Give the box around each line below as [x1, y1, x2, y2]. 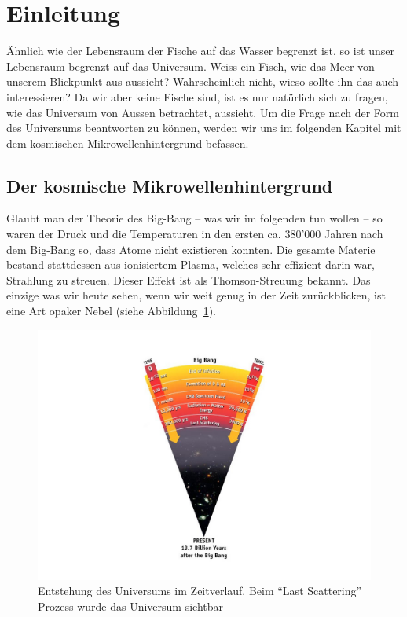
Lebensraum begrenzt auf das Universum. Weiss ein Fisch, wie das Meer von [6, 57, 375, 74]
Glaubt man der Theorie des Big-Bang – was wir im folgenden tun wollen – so [6, 210, 383, 226]
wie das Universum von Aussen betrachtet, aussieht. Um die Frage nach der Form [6, 104, 399, 120]
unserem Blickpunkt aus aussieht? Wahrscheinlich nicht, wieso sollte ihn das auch [6, 73, 399, 90]
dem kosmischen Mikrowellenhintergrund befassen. [6, 134, 249, 151]
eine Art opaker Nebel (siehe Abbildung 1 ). [6, 303, 216, 319]
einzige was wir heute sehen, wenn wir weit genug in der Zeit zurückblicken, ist [6, 287, 386, 303]
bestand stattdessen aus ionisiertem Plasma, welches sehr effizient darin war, [6, 256, 375, 273]
